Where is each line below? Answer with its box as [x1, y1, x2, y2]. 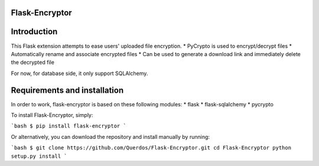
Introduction [11, 27, 58, 37]
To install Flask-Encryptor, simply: [11, 112, 93, 118]
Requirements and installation [11, 85, 124, 95]
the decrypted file [11, 59, 54, 66]
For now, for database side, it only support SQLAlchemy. [11, 70, 148, 77]
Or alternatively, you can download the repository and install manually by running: [11, 133, 210, 140]
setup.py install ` [11, 152, 67, 160]
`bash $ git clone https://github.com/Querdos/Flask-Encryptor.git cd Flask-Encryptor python [11, 145, 292, 151]
